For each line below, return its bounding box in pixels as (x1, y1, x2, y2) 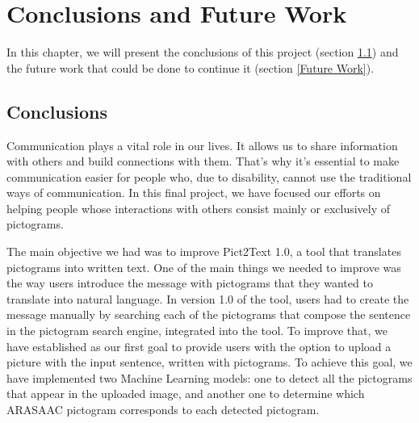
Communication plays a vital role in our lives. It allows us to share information (6, 136, 398, 153)
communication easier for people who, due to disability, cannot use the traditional (6, 168, 412, 185)
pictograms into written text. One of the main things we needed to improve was (6, 258, 401, 275)
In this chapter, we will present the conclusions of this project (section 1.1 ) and (6, 44, 399, 61)
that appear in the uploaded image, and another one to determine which (6, 385, 365, 402)
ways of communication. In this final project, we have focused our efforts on (6, 184, 381, 201)
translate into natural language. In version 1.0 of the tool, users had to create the (6, 290, 409, 307)
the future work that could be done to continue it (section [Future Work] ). (6, 59, 375, 76)
